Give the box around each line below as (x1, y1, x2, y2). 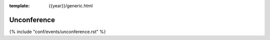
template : (9, 3, 30, 8)
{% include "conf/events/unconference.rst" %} (9, 29, 106, 35)
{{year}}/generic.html (48, 3, 93, 8)
